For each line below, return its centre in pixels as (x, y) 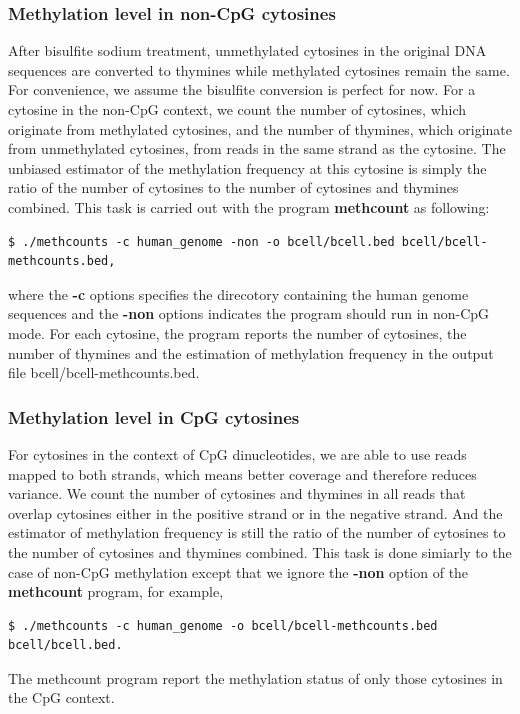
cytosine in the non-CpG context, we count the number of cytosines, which (237, 109)
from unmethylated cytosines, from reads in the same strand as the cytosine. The (257, 148)
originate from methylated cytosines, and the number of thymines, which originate (260, 128)
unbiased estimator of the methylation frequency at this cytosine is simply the (247, 167)
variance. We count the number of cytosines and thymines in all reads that (237, 493)
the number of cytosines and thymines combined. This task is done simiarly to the (260, 551)
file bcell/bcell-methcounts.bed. (104, 372)
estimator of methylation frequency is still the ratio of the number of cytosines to (257, 532)
